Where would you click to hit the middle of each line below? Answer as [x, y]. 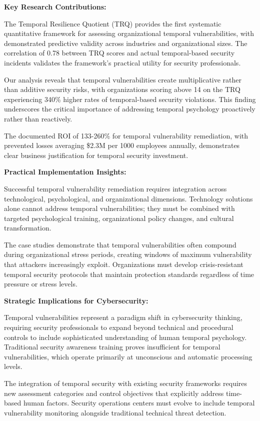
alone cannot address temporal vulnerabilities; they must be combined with [119, 208]
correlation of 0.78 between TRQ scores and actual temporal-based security [119, 53]
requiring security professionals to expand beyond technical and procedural [119, 327]
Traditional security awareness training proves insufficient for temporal [112, 347]
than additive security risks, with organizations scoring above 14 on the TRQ [122, 89]
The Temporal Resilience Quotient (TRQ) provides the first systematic [113, 23]
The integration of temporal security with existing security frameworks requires [126, 383]
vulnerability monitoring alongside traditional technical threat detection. [115, 412]
